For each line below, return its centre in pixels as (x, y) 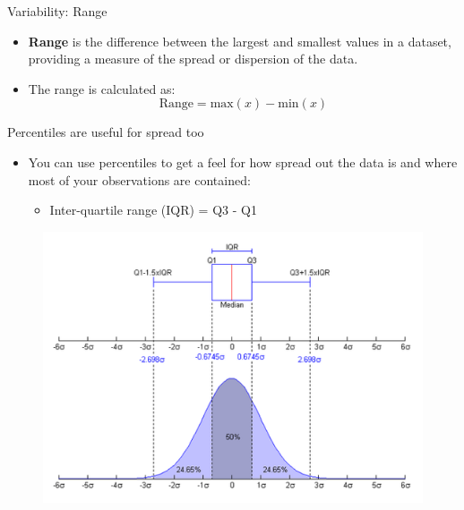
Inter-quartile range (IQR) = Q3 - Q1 (153, 210)
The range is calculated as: (102, 88)
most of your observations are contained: (139, 179)
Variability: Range (57, 11)
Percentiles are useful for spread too (106, 132)
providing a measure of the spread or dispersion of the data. (193, 59)
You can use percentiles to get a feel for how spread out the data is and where (243, 161)
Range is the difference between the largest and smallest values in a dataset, (240, 41)
